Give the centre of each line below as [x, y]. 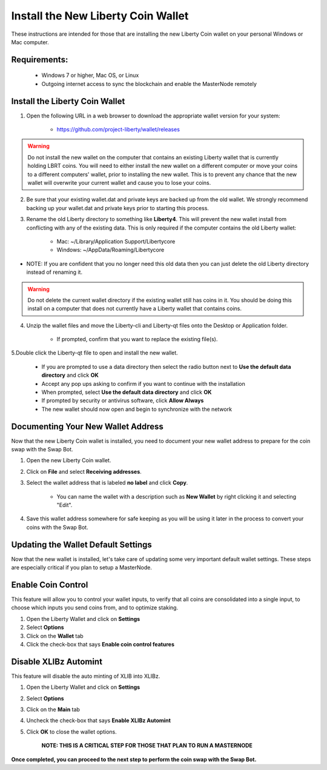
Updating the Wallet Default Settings [82, 544]
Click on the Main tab [53, 709]
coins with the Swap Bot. [57, 527]
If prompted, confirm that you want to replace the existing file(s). [137, 339]
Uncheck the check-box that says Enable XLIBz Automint [98, 720]
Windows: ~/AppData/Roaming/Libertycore [111, 250]
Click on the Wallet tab [55, 636]
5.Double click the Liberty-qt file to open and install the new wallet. [94, 353]
